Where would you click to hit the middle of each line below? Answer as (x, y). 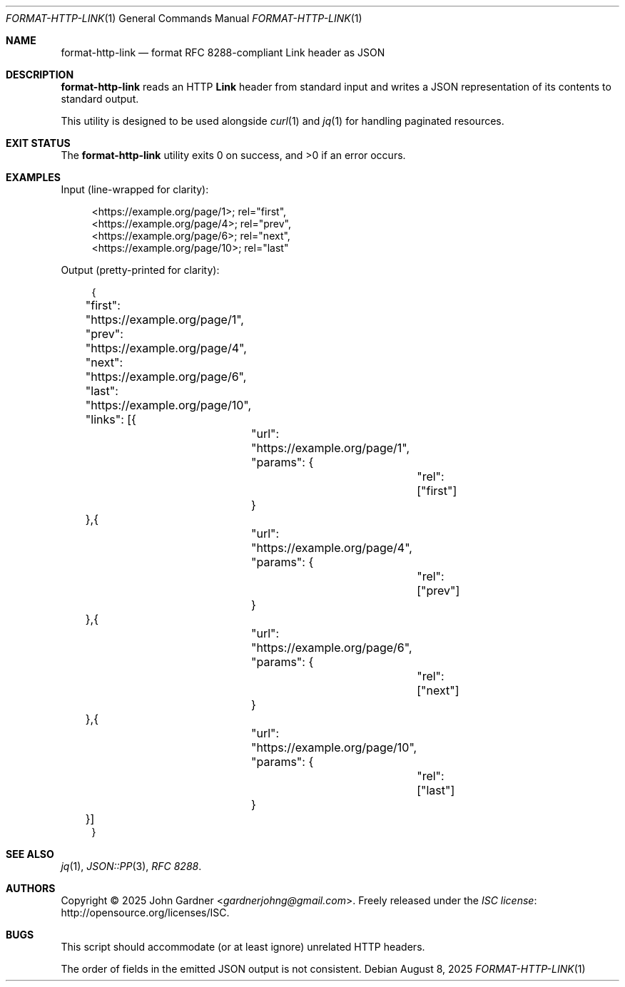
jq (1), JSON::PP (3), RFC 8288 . (131, 866)
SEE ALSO (30, 854)
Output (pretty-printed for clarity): (140, 270)
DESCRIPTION (40, 75)
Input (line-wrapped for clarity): (135, 189)
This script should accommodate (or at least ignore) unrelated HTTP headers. (243, 947)
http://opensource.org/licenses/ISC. (145, 912)
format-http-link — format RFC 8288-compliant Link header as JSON (223, 52)
